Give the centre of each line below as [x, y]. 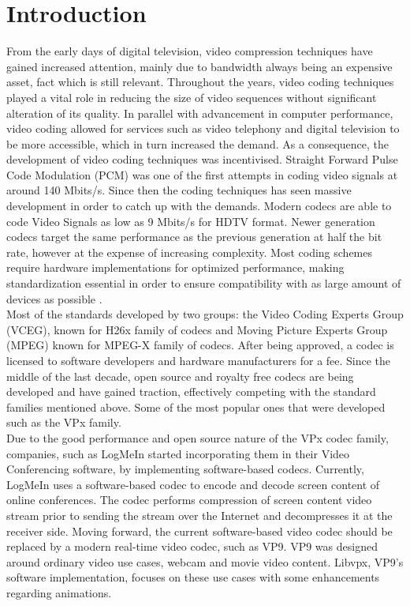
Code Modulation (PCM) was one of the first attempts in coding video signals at [202, 174]
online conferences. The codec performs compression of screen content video [189, 500]
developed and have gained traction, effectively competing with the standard [191, 391]
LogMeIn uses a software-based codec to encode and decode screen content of [193, 484]
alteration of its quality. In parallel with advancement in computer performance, [200, 113]
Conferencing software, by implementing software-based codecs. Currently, [185, 469]
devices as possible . [54, 298]
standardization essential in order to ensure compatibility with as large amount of [204, 283]
